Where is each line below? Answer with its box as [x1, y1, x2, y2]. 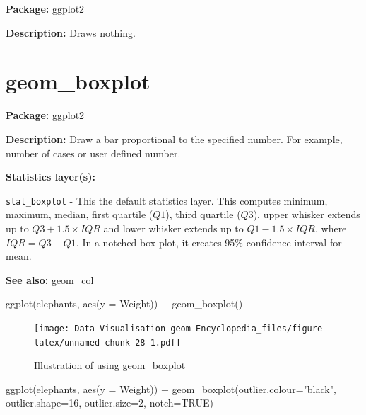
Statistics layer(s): [6, 169, 95, 184]
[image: [34, 323, 70, 334]
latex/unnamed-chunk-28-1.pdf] [34, 337, 181, 348]
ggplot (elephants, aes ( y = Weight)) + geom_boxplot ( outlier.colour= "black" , [6, 381, 336, 396]
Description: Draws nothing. [6, 25, 136, 40]
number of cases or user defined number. [6, 145, 181, 160]
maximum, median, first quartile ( [6, 207, 153, 222]
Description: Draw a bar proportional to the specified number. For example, [6, 131, 343, 146]
